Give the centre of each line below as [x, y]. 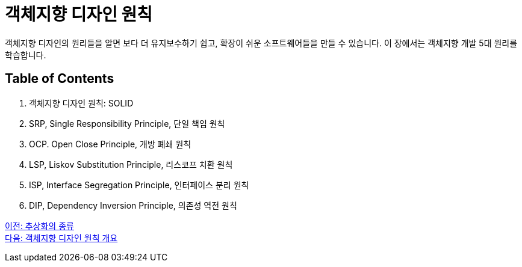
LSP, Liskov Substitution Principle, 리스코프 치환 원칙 [131, 164]
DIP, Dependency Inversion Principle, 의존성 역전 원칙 [133, 205]
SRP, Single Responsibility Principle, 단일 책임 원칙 [127, 123]
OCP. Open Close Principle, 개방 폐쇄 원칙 [110, 144]
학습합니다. [26, 55]
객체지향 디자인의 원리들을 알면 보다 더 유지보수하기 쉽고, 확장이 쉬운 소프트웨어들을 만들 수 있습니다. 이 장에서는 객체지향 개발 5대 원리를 [261, 43]
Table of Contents [60, 79]
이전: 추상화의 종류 [39, 226]
